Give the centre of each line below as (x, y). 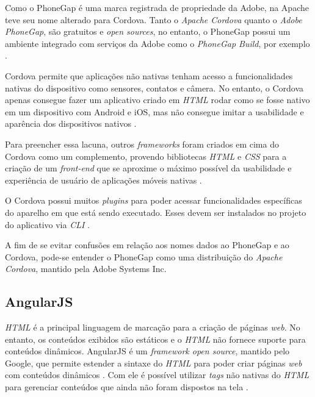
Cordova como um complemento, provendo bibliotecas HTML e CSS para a (146, 156)
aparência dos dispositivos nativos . (71, 123)
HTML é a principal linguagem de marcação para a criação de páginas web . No (153, 327)
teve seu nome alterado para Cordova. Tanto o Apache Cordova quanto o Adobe (154, 19)
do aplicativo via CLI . (47, 224)
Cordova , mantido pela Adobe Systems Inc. (86, 269)
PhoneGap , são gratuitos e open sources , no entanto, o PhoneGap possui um (148, 31)
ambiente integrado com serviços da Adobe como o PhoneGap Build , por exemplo (157, 43)
